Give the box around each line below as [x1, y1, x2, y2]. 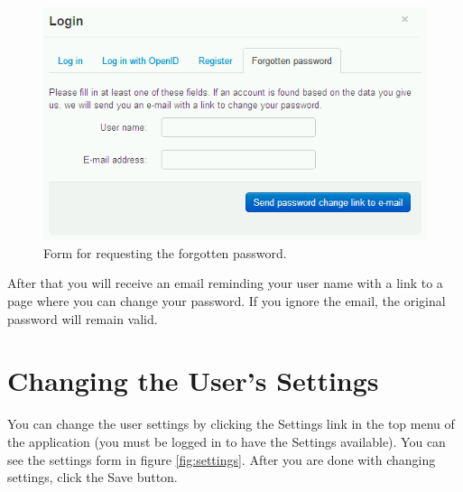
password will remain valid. [7, 309, 158, 328]
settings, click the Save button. [7, 468, 178, 487]
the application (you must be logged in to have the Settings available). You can [7, 432, 446, 450]
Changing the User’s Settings [7, 362, 379, 399]
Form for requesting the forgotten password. [43, 243, 287, 262]
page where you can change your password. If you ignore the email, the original [7, 292, 446, 311]
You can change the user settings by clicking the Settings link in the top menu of [7, 414, 455, 433]
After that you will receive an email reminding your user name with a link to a [7, 274, 443, 292]
